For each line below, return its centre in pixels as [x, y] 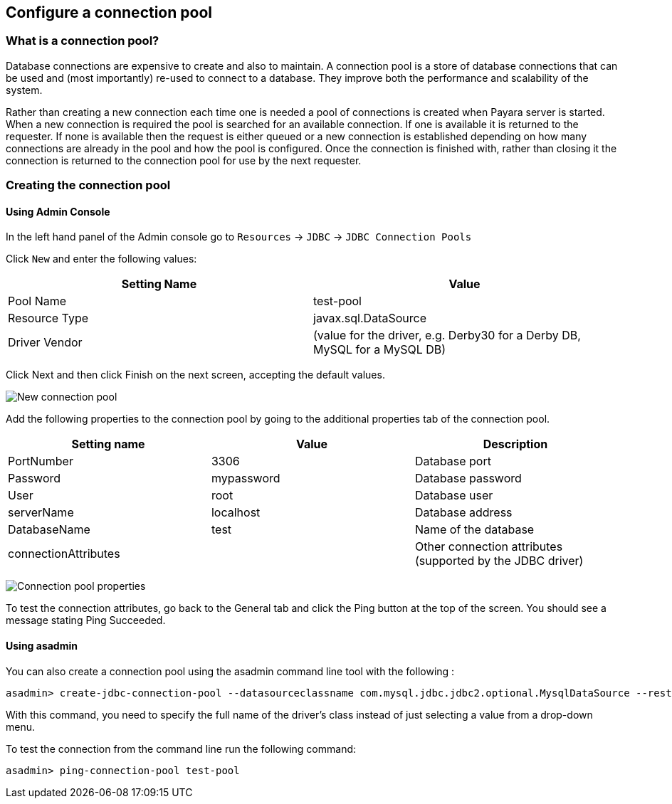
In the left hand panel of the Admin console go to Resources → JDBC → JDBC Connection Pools [239, 237]
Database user [454, 496]
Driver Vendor [45, 343]
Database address [463, 513]
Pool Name [37, 301]
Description [515, 444]
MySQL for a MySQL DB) [380, 350]
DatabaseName [49, 530]
